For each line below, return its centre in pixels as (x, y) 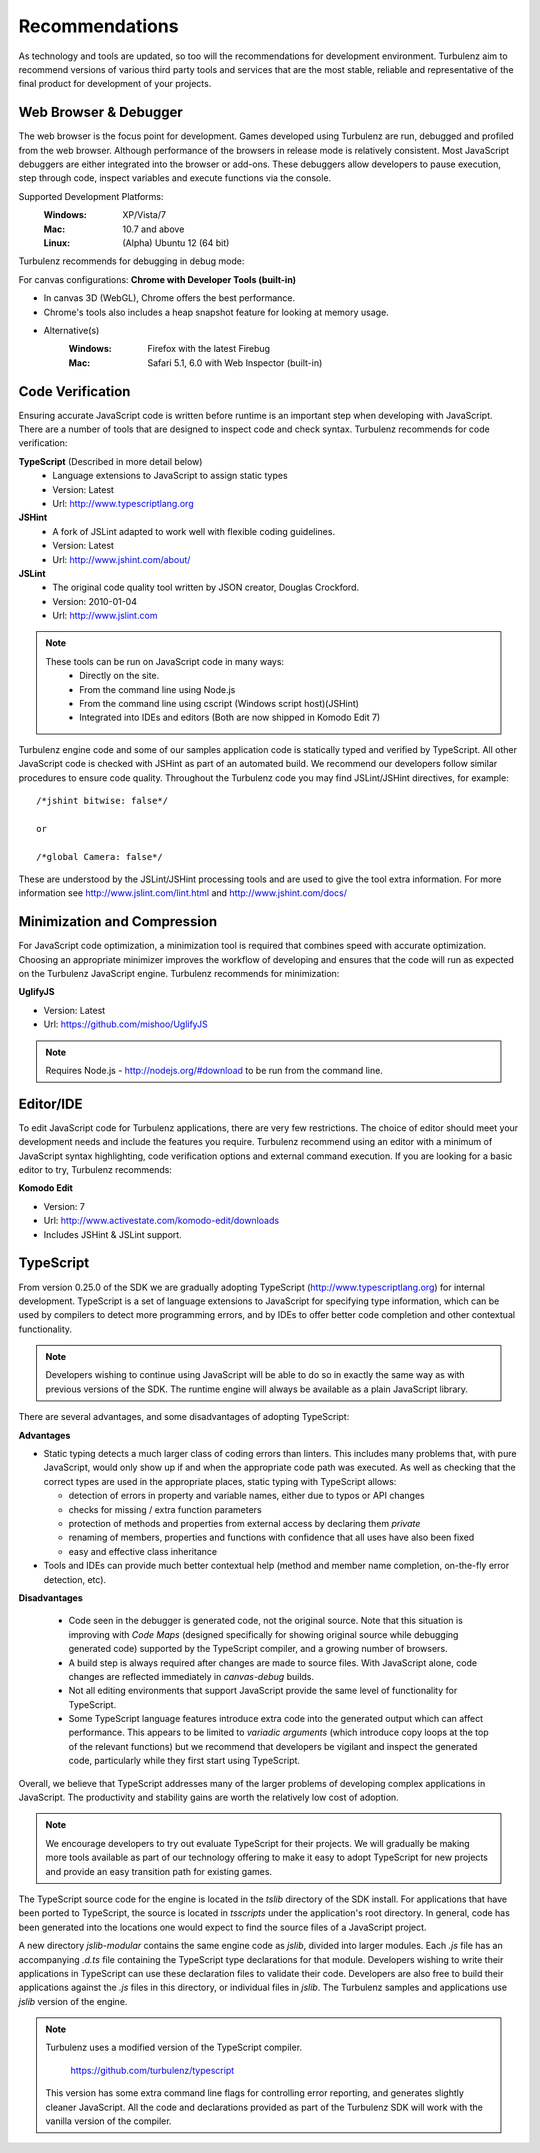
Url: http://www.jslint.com (105, 616)
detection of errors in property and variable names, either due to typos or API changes (246, 1496)
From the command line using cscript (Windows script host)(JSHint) (219, 704)
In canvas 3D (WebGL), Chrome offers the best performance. (169, 298)
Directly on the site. (119, 676)
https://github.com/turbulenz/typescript (152, 2070)
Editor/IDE (50, 1103)
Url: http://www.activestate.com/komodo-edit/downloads (161, 1221)
